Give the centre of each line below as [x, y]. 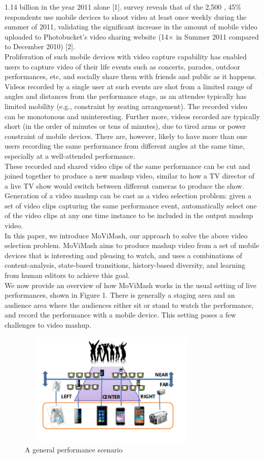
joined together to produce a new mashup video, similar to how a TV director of [130, 176]
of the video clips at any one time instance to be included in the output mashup [129, 215]
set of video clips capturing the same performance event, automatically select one [131, 205]
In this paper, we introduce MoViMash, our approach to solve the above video [126, 235]
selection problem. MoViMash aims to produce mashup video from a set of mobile [132, 245]
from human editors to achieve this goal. [67, 275]
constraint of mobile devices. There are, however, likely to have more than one [126, 136]
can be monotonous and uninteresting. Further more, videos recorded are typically [132, 116]
